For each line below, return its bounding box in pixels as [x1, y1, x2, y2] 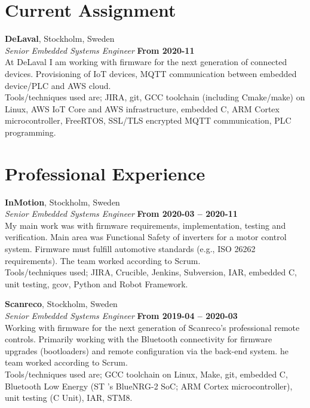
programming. [5, 125, 56, 138]
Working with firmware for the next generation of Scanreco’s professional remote [5, 321, 300, 333]
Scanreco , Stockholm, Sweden [5, 297, 118, 310]
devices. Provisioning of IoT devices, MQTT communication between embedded [5, 67, 297, 79]
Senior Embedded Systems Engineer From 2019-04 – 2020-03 [5, 309, 238, 321]
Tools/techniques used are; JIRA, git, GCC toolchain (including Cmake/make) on [5, 91, 305, 103]
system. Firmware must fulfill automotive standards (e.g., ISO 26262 [5, 242, 256, 254]
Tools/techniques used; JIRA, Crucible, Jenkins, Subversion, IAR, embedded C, [5, 266, 297, 278]
